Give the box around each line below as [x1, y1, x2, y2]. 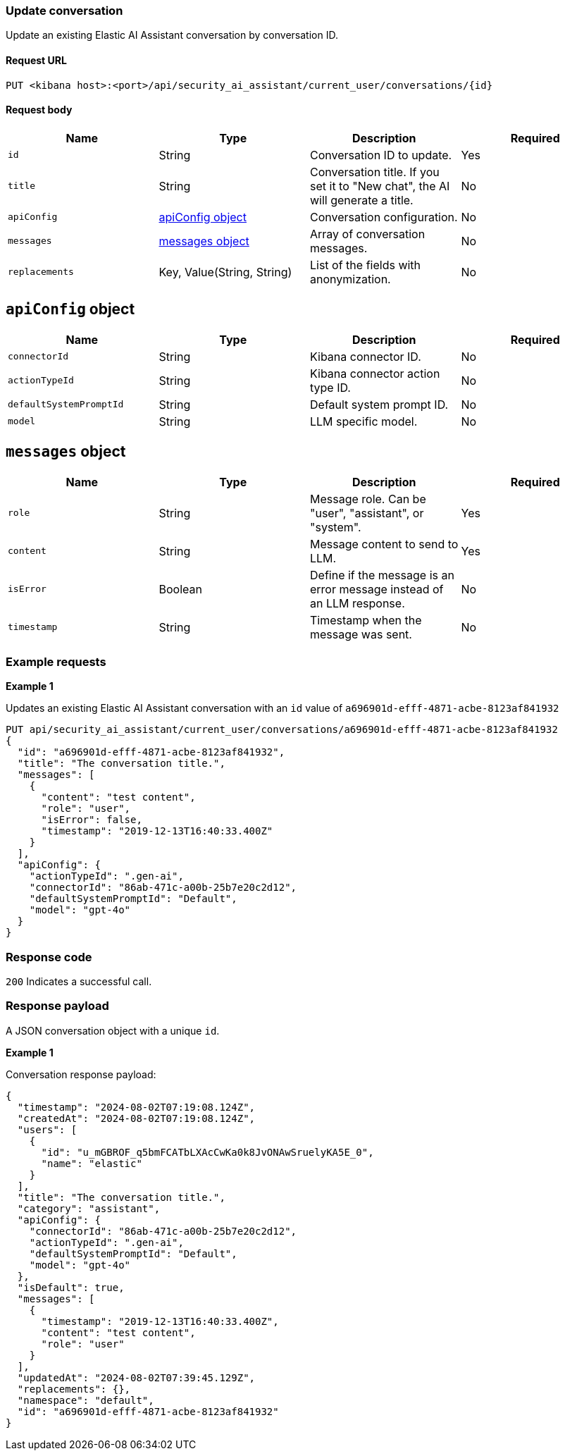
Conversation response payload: [6, 1068, 156, 1080]
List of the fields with [310, 257, 421, 272]
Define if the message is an [310, 567, 454, 582]
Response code [6, 949, 92, 964]
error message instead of [310, 581, 444, 596]
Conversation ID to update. [310, 147, 452, 162]
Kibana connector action [310, 366, 440, 381]
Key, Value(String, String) [159, 264, 292, 279]
